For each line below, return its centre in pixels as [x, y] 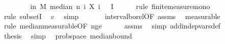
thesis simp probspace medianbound [68, 35]
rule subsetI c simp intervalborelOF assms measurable [112, 16]
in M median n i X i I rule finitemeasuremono [120, 6]
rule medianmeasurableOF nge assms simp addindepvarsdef [112, 26]
